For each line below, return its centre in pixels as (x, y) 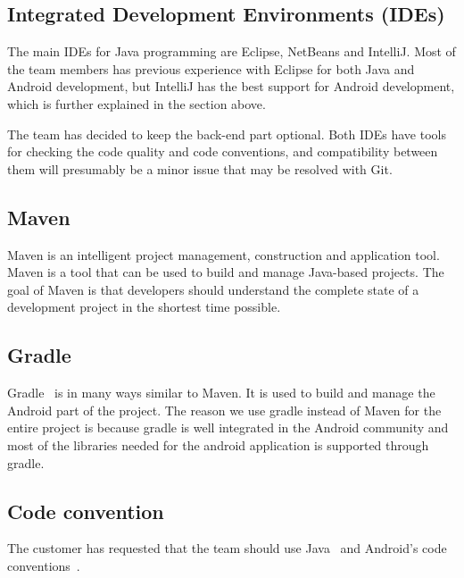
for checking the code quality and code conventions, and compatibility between (223, 151)
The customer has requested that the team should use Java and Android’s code (227, 548)
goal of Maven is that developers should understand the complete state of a (213, 289)
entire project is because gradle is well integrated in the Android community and (228, 427)
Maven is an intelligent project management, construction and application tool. (224, 254)
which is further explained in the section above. (137, 103)
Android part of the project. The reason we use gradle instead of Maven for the (224, 410)
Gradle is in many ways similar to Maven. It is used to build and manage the (221, 393)
